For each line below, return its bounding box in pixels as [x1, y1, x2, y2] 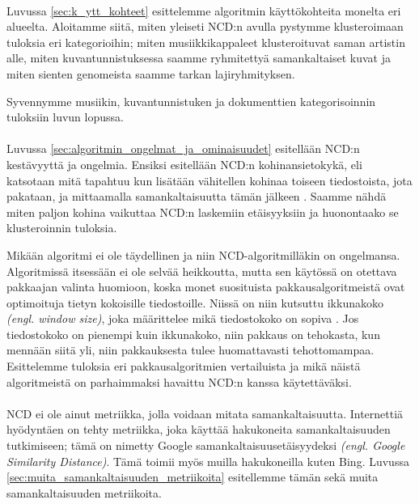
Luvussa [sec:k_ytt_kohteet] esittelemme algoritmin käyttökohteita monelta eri [6, 2, 401, 19]
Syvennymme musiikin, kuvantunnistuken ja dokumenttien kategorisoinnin [6, 92, 376, 109]
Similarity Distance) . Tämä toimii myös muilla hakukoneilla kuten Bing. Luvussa [6, 452, 409, 469]
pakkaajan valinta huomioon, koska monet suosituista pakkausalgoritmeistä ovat [6, 278, 405, 295]
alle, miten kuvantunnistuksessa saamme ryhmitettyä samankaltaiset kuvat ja [6, 49, 391, 66]
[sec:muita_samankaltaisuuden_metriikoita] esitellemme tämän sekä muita [6, 468, 379, 485]
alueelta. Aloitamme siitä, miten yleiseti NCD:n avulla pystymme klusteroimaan [6, 18, 404, 35]
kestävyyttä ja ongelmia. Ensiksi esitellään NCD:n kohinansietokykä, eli [6, 155, 362, 172]
